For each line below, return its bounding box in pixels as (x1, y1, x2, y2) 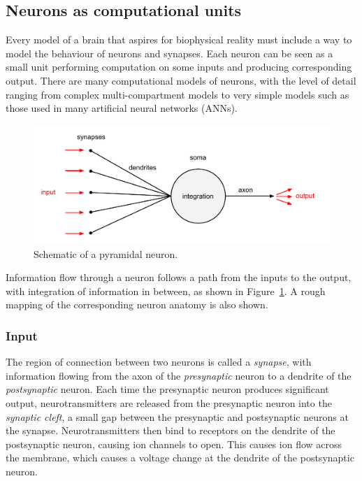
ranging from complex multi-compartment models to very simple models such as (6, 87, 349, 101)
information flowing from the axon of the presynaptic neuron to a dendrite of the (6, 368, 352, 382)
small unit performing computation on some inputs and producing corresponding (6, 59, 352, 74)
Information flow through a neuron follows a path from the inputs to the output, (6, 270, 352, 285)
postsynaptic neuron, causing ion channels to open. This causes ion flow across (6, 436, 342, 451)
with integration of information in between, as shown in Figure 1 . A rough (6, 283, 326, 298)
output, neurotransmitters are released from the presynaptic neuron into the (6, 395, 332, 410)
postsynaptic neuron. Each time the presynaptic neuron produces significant (6, 382, 329, 396)
